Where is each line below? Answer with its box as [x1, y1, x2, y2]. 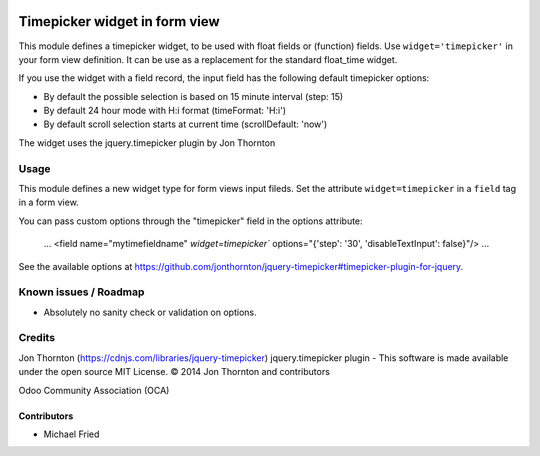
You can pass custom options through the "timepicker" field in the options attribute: [18, 215, 364, 227]
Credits [18, 331, 55, 345]
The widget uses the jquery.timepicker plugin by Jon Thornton [18, 136, 276, 149]
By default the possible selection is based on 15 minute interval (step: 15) [43, 90, 344, 102]
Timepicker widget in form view [18, 13, 220, 30]
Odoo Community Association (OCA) [18, 384, 170, 396]
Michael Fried [43, 428, 100, 440]
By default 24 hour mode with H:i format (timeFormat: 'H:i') [43, 105, 287, 117]
